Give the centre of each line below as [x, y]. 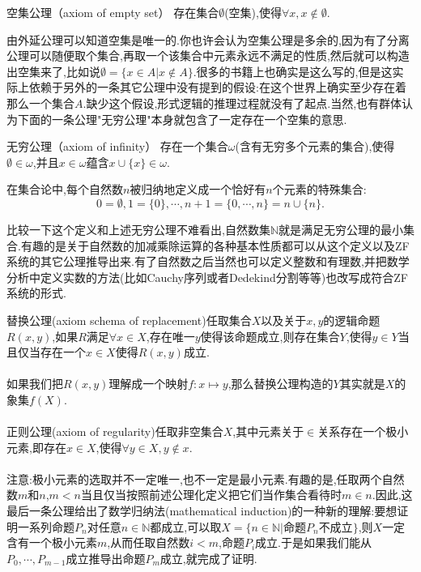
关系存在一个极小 [363, 431]
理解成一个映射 [149, 384]
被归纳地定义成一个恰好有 [198, 189]
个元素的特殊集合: [319, 189]
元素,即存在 [36, 447]
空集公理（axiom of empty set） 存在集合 [113, 12]
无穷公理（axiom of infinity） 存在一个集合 [117, 146]
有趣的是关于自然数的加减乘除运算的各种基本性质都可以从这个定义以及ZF [215, 245]
